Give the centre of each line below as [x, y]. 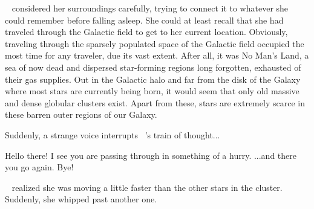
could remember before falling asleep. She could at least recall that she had [144, 20]
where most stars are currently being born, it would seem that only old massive [152, 91]
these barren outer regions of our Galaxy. [81, 114]
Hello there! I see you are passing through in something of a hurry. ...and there [151, 155]
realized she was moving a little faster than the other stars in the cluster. [147, 187]
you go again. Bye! [39, 167]
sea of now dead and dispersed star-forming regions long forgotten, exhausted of [153, 67]
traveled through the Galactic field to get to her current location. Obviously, [146, 32]
